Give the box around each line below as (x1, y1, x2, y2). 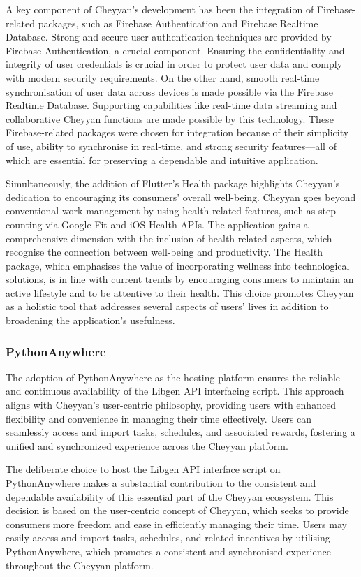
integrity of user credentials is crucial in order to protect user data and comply (6, 57, 343, 71)
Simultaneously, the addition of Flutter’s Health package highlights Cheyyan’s (6, 176, 340, 191)
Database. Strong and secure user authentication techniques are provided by (6, 29, 332, 44)
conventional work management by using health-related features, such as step (6, 203, 336, 218)
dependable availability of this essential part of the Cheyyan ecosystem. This (6, 489, 334, 504)
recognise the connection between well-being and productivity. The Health (6, 244, 323, 259)
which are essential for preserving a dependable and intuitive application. (6, 152, 318, 167)
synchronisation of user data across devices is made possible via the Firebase (6, 84, 333, 98)
